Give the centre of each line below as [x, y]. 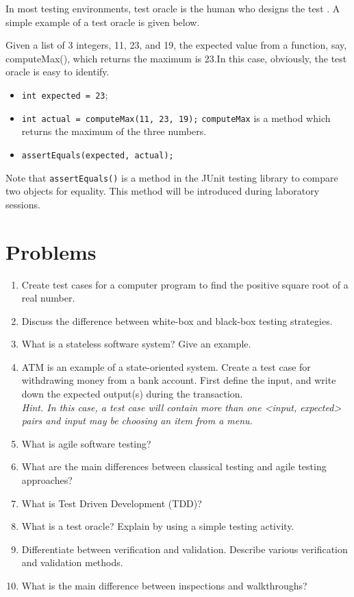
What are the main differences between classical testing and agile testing [174, 466]
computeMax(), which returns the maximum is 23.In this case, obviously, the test [176, 58]
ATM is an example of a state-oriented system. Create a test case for [166, 366]
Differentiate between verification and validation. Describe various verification [185, 549]
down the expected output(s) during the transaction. [132, 394]
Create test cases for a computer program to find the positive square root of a [185, 284]
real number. [48, 298]
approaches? [47, 480]
